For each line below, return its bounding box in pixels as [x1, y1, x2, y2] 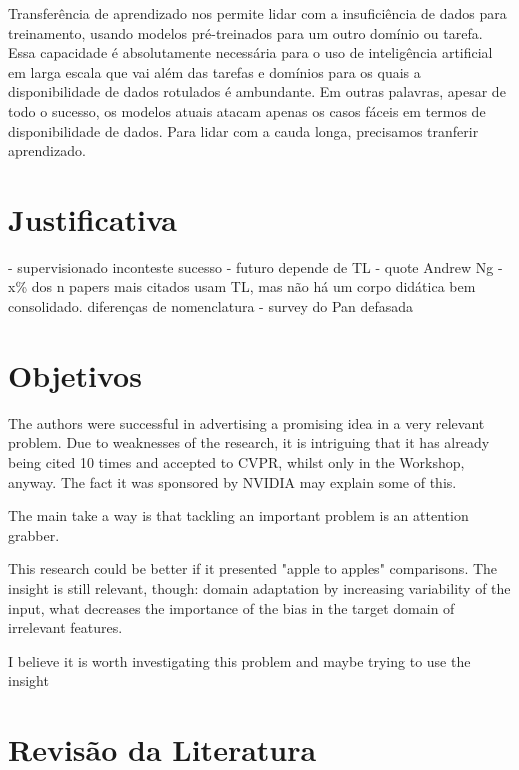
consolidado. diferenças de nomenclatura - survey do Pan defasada [8, 296, 414, 317]
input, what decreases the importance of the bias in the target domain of [8, 597, 455, 618]
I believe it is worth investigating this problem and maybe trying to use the [8, 650, 471, 671]
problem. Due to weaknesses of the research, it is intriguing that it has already [8, 432, 490, 453]
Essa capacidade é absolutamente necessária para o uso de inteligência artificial [8, 42, 493, 63]
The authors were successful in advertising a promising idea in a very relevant [8, 412, 485, 433]
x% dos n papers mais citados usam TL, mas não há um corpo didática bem [8, 276, 476, 297]
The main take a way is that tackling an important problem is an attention [8, 505, 469, 526]
